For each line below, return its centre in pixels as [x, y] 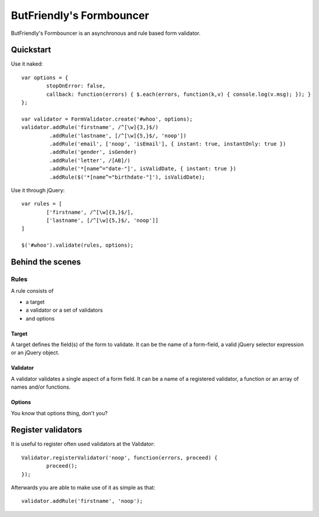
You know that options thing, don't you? [59, 413]
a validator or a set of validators [64, 310]
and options [40, 318]
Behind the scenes [46, 262]
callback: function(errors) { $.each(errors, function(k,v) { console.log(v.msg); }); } [179, 94]
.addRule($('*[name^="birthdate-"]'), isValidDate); [127, 177]
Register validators [47, 430]
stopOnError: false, [76, 86]
